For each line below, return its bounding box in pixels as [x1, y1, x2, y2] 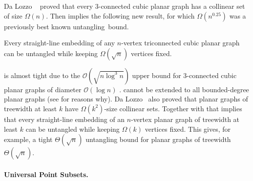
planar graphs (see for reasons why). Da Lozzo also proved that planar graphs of [4, 94, 248, 104]
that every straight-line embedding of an [4, 114, 125, 124]
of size [4, 10, 22, 20]
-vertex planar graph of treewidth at [131, 114, 240, 124]
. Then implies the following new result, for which [46, 10, 195, 20]
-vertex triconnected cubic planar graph [121, 38, 240, 48]
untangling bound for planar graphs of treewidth [85, 134, 231, 144]
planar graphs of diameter [4, 84, 82, 94]
